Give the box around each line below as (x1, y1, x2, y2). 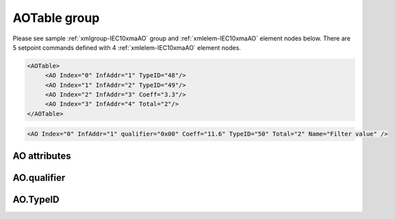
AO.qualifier (12, 172, 66, 183)
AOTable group (12, 10, 100, 25)
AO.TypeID (12, 194, 60, 205)
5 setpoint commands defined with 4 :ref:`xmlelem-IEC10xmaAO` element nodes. (12, 43, 241, 51)
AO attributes (12, 150, 71, 162)
